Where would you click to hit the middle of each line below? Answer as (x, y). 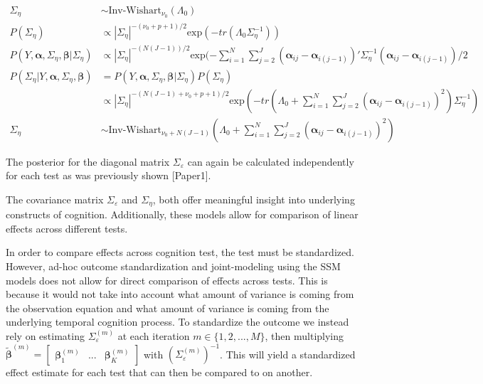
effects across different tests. (67, 228)
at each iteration (154, 336)
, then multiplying (304, 336)
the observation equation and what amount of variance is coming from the (168, 308)
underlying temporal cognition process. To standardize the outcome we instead (177, 322)
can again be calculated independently (271, 161)
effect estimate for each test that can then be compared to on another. (159, 372)
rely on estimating (45, 336)
